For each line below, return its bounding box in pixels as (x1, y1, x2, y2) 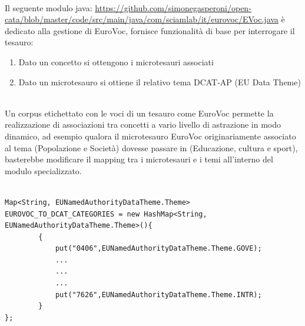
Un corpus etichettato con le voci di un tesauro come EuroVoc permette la (5, 107, 274, 119)
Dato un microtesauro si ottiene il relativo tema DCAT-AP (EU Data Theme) (18, 75, 301, 88)
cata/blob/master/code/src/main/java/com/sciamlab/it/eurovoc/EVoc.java (5, 13, 279, 25)
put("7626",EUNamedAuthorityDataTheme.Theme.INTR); (55, 290, 262, 299)
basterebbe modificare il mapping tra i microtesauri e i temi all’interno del (5, 153, 273, 165)
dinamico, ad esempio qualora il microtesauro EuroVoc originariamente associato (5, 129, 296, 142)
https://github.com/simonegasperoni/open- (95, 1, 251, 14)
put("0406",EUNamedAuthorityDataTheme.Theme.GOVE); (55, 244, 262, 253)
